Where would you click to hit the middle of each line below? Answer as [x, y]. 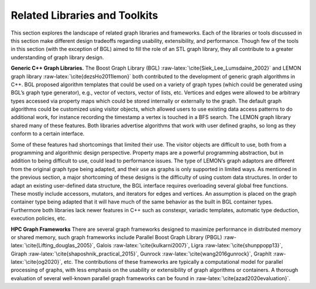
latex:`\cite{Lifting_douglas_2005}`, [53, 246]
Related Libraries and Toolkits [84, 15]
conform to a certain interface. [48, 134]
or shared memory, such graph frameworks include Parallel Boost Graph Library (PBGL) [116, 237]
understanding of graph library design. [57, 57]
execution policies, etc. [39, 218]
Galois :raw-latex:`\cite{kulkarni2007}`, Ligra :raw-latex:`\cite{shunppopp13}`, [190, 246]
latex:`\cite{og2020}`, [37, 262]
